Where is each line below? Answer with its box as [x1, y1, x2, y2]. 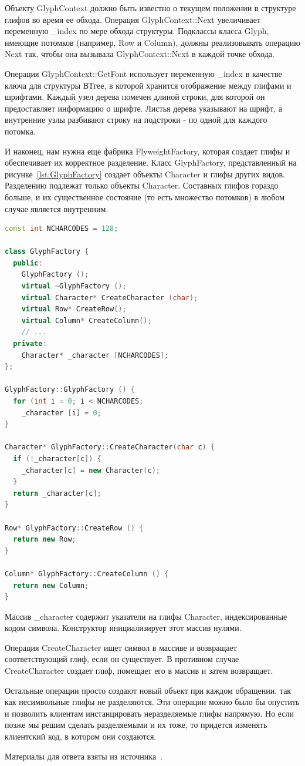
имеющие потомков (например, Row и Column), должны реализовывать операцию [5, 36, 300, 48]
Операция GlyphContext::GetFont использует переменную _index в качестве [5, 67, 282, 79]
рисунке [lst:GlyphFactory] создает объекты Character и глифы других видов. [5, 167, 285, 180]
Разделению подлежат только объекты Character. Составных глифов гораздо [5, 179, 279, 192]
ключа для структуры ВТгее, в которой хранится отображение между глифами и [5, 79, 292, 91]
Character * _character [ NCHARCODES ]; [21, 351, 169, 360]
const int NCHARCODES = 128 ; [5, 224, 118, 233]
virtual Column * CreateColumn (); [21, 316, 152, 325]
